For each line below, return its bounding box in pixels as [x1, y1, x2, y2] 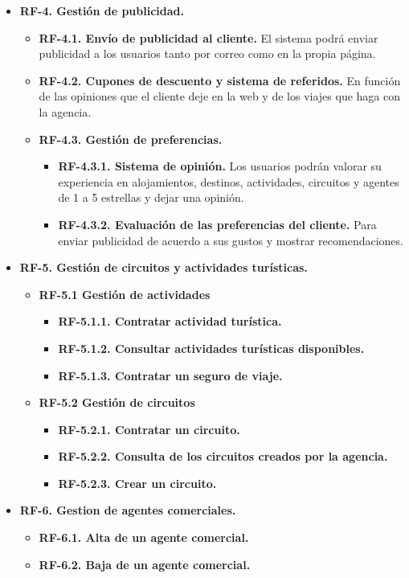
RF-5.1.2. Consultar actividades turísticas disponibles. [58, 339, 365, 356]
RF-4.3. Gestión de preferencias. [39, 130, 223, 147]
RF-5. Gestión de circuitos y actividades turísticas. [19, 259, 308, 276]
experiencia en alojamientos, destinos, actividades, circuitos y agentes [58, 173, 399, 190]
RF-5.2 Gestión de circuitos [39, 394, 195, 411]
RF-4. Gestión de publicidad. [19, 2, 184, 18]
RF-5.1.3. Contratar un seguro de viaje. [58, 367, 283, 383]
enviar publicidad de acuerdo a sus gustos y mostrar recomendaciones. [58, 232, 403, 248]
